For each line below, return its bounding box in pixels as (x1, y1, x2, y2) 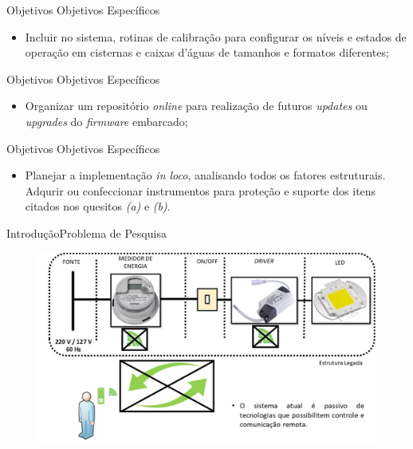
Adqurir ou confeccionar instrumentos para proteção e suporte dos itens (25, 182, 376, 199)
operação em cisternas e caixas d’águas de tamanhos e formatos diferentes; (25, 44, 389, 61)
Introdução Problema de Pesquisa (6, 224, 167, 241)
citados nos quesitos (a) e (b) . (25, 198, 171, 215)
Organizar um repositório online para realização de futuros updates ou (25, 97, 368, 114)
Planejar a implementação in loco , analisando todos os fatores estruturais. (25, 167, 386, 183)
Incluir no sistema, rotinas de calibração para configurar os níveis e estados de (25, 28, 407, 45)
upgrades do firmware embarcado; (25, 112, 188, 129)
